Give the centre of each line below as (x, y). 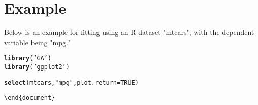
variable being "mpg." (38, 42)
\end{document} (30, 98)
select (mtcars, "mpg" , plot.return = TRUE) (71, 82)
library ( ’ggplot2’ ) (37, 67)
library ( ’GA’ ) (28, 59)
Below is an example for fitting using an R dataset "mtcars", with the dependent (129, 32)
